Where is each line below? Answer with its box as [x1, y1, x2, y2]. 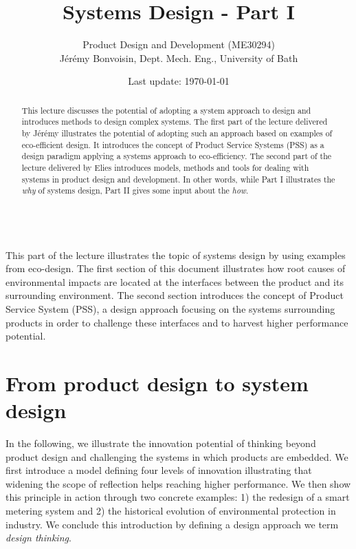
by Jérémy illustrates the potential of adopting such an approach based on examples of [21, 127, 333, 139]
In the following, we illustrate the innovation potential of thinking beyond [5, 436, 316, 450]
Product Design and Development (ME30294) [82, 37, 275, 52]
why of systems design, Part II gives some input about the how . [21, 185, 249, 196]
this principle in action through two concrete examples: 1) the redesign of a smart [5, 490, 350, 504]
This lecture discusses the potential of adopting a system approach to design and [21, 104, 311, 116]
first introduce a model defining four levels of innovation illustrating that [5, 463, 312, 477]
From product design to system [5, 369, 309, 397]
